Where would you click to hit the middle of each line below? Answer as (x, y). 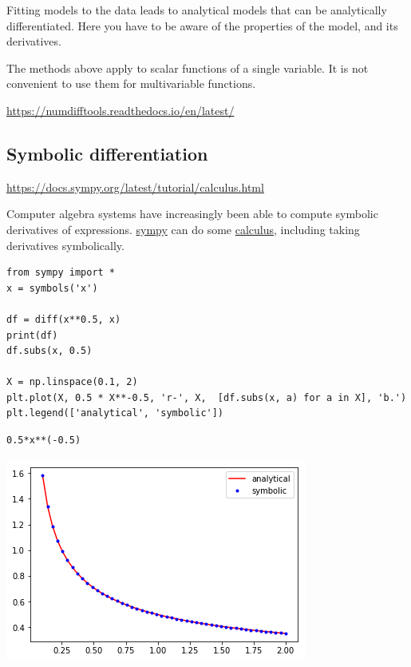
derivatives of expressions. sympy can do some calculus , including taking (183, 229)
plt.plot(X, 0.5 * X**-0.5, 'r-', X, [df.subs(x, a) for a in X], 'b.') (207, 397)
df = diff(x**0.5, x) (64, 319)
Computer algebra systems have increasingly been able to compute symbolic (192, 214)
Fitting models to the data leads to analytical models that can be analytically (197, 10)
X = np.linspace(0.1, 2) (72, 382)
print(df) (32, 335)
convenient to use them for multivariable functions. (131, 83)
